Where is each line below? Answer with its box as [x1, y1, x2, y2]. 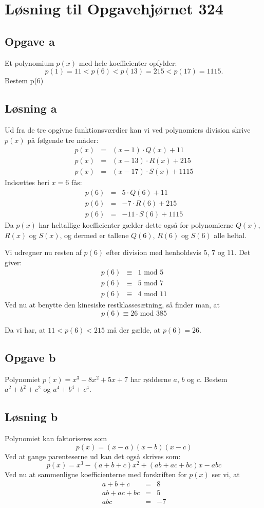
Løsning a [5, 100, 57, 116]
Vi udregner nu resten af [5, 247, 82, 258]
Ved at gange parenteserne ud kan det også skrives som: [5, 450, 181, 461]
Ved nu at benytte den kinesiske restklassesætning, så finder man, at [5, 299, 220, 310]
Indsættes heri [5, 177, 49, 188]
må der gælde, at [107, 324, 161, 335]
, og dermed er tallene [60, 229, 129, 240]
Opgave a [5, 33, 55, 49]
